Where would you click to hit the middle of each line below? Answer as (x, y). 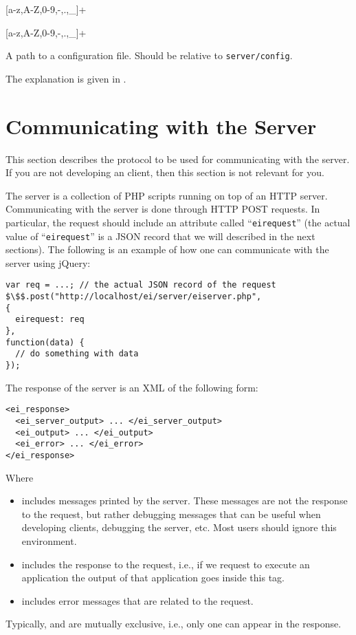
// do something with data (77, 354)
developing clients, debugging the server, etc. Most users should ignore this (179, 527)
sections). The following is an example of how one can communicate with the (167, 249)
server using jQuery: (48, 262)
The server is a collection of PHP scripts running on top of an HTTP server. (167, 195)
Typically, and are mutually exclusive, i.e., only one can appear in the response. (174, 624)
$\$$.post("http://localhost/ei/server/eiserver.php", (134, 297)
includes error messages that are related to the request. (137, 600)
